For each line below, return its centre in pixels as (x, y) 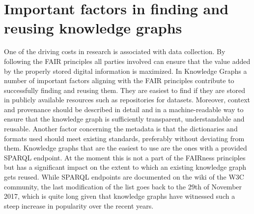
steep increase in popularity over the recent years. (79, 205)
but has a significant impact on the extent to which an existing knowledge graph (125, 167)
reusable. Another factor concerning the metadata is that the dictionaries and (121, 129)
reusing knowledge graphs (93, 28)
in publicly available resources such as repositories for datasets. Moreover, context (127, 100)
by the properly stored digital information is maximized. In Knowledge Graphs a (126, 71)
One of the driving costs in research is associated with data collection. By (115, 51)
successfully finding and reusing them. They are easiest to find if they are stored (125, 90)
